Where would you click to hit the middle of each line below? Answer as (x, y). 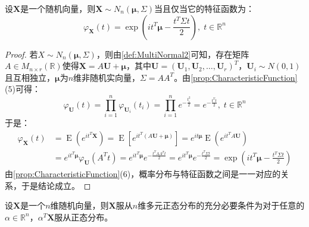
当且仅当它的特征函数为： (205, 8)
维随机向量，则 (79, 205)
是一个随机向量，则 (58, 8)
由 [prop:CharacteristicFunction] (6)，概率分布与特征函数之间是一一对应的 (143, 173)
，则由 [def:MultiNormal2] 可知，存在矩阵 (173, 54)
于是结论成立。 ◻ (56, 185)
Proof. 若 (21, 54)
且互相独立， (30, 77)
